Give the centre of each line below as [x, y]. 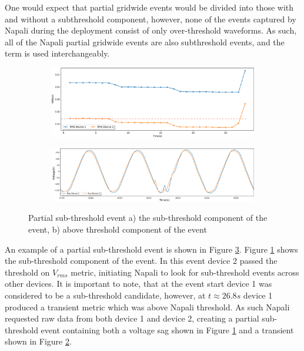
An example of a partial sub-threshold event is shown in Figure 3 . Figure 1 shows [151, 249]
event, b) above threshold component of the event [118, 229]
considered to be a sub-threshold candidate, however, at [105, 295]
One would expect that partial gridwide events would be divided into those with [149, 7]
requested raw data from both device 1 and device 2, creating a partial [132, 318]
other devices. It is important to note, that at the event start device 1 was [138, 284]
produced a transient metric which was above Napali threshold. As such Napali [147, 307]
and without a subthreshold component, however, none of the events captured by [151, 19]
